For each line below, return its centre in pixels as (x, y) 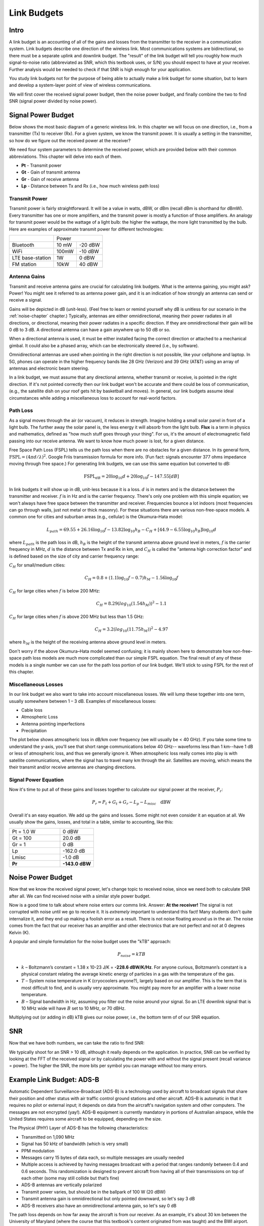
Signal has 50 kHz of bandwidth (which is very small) (75, 1144)
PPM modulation (38, 1150)
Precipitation (34, 731)
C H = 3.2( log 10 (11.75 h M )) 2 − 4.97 (131, 629)
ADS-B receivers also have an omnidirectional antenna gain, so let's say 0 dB (99, 1205)
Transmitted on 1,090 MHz (48, 1137)
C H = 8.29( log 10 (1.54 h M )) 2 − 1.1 (132, 604)
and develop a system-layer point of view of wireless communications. (80, 85)
